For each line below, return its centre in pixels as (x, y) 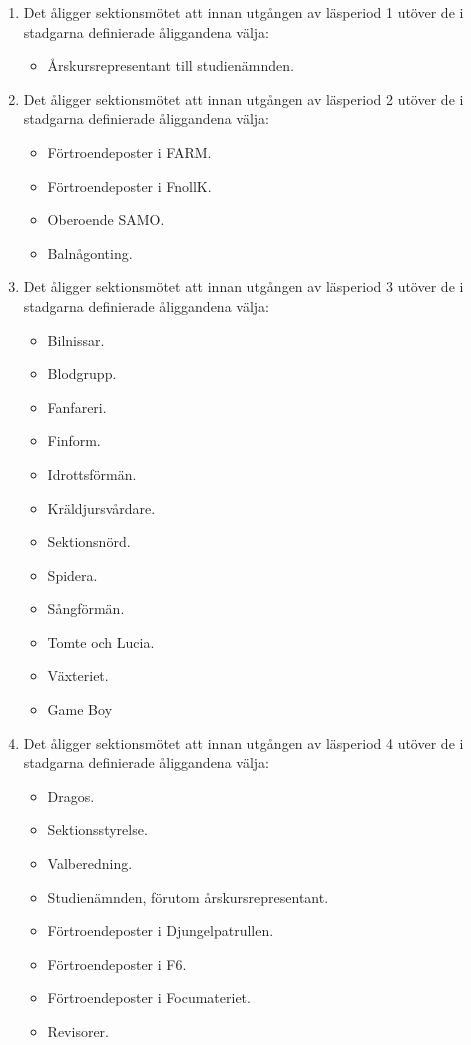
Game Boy (80, 709)
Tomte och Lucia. (101, 641)
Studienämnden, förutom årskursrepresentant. (188, 896)
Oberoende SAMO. (106, 219)
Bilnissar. (76, 339)
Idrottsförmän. (92, 473)
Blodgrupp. (82, 373)
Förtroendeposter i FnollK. (129, 185)
